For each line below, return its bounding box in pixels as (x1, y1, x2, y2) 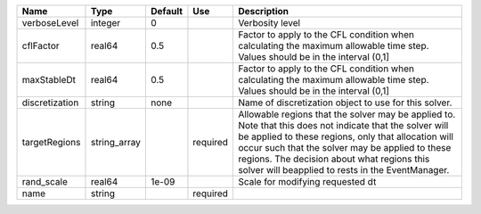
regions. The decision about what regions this (237, 152, 430, 165)
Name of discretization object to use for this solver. (237, 96, 452, 109)
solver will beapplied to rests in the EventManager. (237, 164, 450, 176)
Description (237, 5, 289, 17)
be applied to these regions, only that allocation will (237, 130, 454, 143)
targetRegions (21, 136, 81, 148)
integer (90, 17, 121, 29)
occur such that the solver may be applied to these (237, 142, 452, 153)
